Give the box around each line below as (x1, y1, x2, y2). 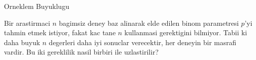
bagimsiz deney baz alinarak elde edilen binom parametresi (59, 17, 239, 28)
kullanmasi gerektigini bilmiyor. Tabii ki (124, 27, 247, 38)
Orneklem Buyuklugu (4, 1, 69, 11)
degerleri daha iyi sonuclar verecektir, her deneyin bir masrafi (49, 37, 237, 47)
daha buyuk (4, 37, 40, 47)
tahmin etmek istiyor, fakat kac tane (4, 27, 116, 38)
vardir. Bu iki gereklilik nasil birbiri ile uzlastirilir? (4, 47, 159, 57)
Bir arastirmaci (4, 17, 50, 28)
